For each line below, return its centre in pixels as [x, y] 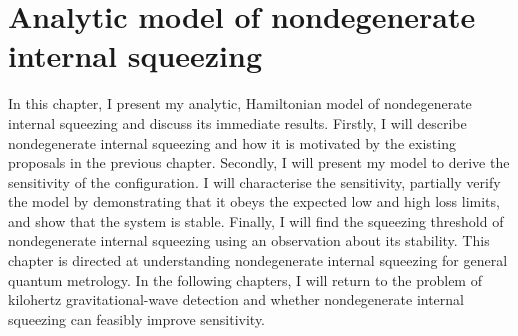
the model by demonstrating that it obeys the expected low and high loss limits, [254, 201]
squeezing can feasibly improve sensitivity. [137, 318]
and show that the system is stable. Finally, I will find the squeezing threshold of [256, 220]
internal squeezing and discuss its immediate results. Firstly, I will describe [237, 122]
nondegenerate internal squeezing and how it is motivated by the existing [232, 142]
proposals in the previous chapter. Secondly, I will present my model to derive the [259, 162]
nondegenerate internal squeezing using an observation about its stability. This [249, 240]
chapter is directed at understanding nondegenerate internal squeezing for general [258, 260]
